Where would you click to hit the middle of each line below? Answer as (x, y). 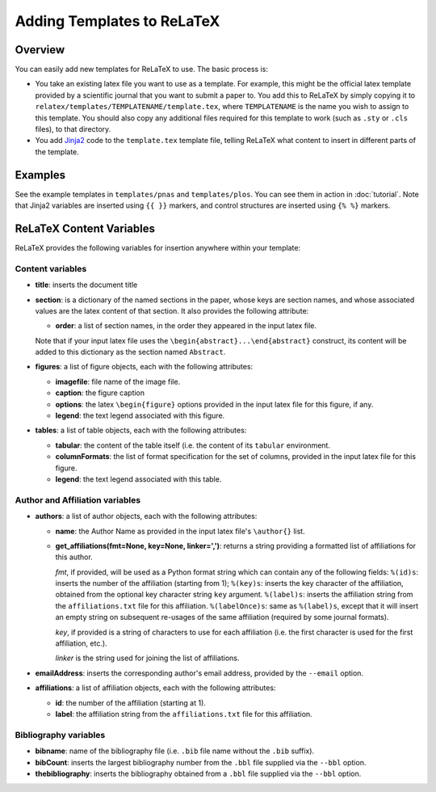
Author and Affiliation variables (78, 499)
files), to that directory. (73, 129)
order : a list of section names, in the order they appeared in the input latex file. (186, 326)
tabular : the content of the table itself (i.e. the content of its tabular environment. (193, 445)
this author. (74, 557)
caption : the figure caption (100, 393)
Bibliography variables (60, 735)
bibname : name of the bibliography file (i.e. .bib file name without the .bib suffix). (175, 751)
